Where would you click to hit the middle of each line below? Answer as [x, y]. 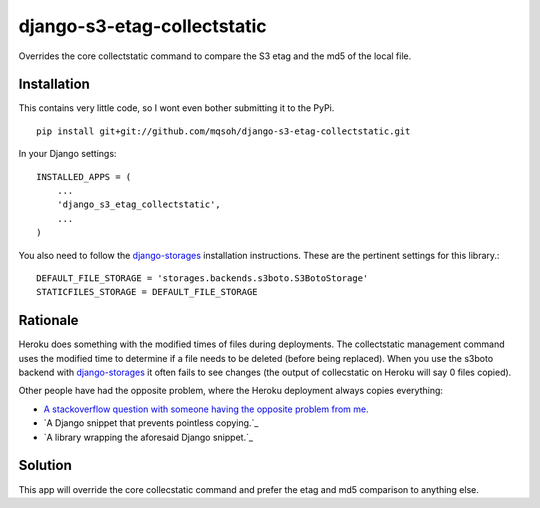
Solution [45, 465]
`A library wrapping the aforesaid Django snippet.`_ [148, 437]
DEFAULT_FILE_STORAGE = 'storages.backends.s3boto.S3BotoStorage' [202, 278]
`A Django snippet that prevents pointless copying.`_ [151, 423]
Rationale [48, 320]
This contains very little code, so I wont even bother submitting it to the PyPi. [176, 108]
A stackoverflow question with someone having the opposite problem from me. [206, 409]
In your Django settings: [67, 154]
